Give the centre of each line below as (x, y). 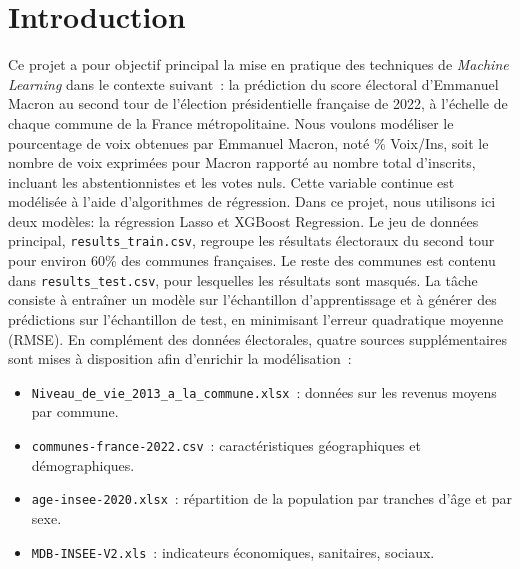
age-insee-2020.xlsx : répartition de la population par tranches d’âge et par (271, 498)
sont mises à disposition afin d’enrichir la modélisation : (180, 358)
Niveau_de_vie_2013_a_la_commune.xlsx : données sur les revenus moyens (264, 391)
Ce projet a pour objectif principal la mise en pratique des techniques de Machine (258, 64)
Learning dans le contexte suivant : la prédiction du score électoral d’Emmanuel (253, 83)
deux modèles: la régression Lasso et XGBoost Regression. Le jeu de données (243, 220)
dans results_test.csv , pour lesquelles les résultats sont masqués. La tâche (243, 279)
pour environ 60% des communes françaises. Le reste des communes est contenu (252, 260)
